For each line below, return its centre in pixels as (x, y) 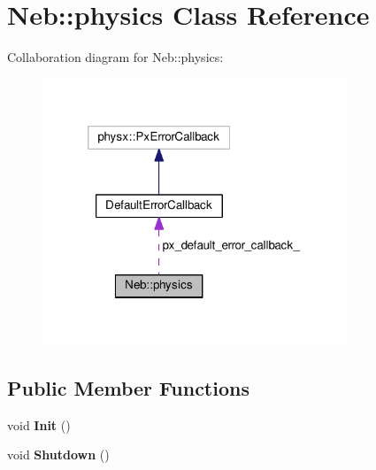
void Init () (39, 424)
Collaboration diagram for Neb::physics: (115, 57)
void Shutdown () (58, 455)
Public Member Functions (128, 387)
